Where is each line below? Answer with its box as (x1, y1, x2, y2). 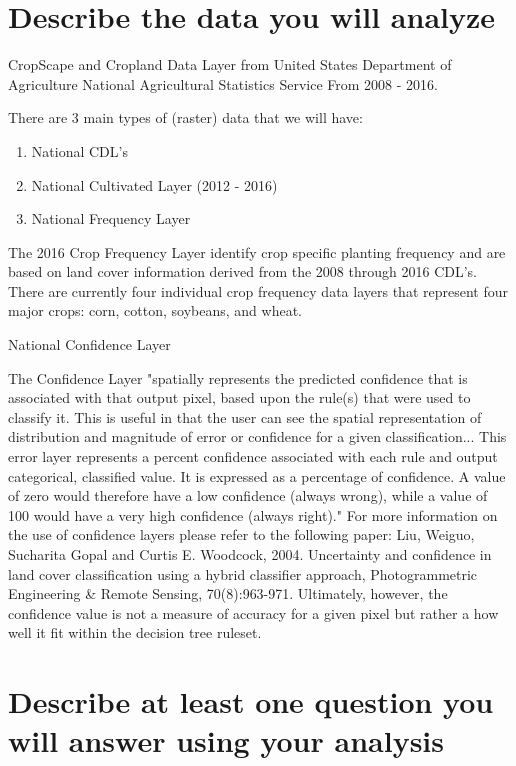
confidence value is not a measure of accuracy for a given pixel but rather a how (8, 602, 499, 623)
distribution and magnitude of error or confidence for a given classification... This (8, 426, 507, 447)
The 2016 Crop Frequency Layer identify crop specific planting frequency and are (8, 241, 506, 262)
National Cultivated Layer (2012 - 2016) (31, 174, 278, 195)
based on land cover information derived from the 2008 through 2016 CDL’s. (8, 261, 477, 282)
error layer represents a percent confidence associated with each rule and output (8, 446, 498, 467)
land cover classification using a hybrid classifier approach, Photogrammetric (8, 563, 478, 584)
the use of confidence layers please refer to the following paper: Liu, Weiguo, (8, 524, 475, 545)
